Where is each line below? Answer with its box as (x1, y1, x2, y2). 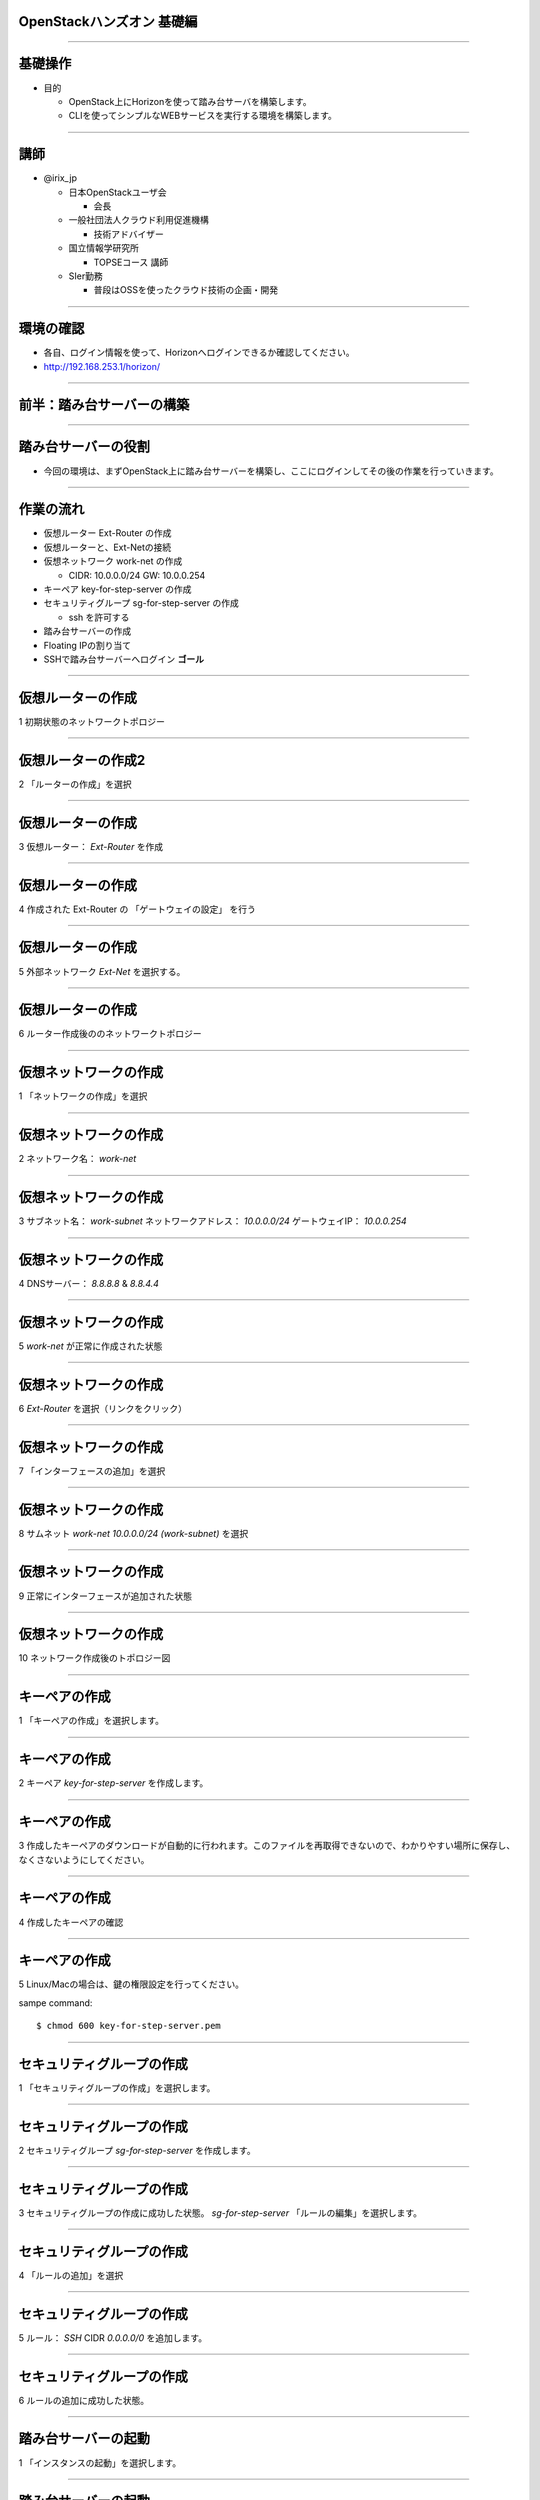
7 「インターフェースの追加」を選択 (18, 1465, 166, 1477)
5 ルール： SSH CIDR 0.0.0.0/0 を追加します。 (18, 2331, 208, 2344)
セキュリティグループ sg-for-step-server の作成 (43, 597, 240, 609)
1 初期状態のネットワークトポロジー (18, 715, 165, 727)
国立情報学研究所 (68, 242, 139, 254)
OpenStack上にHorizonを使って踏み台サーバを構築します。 (68, 95, 312, 107)
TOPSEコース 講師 (93, 256, 169, 268)
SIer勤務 (68, 270, 104, 282)
